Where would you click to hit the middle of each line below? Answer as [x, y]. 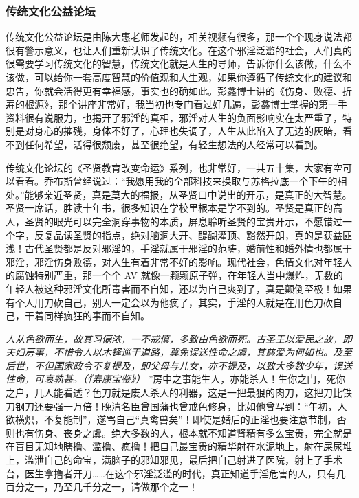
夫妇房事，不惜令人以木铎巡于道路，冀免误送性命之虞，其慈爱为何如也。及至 [179, 352]
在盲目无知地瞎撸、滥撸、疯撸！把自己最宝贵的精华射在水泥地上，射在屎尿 [174, 446]
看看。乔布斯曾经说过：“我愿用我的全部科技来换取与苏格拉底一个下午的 [176, 181]
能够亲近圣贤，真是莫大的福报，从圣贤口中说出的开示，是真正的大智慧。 [188, 194]
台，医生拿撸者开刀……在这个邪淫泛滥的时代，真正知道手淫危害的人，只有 [171, 473]
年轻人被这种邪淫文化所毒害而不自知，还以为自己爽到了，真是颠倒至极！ [169, 288]
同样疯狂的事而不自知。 [97, 316]
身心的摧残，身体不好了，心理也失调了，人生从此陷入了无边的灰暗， [188, 131]
